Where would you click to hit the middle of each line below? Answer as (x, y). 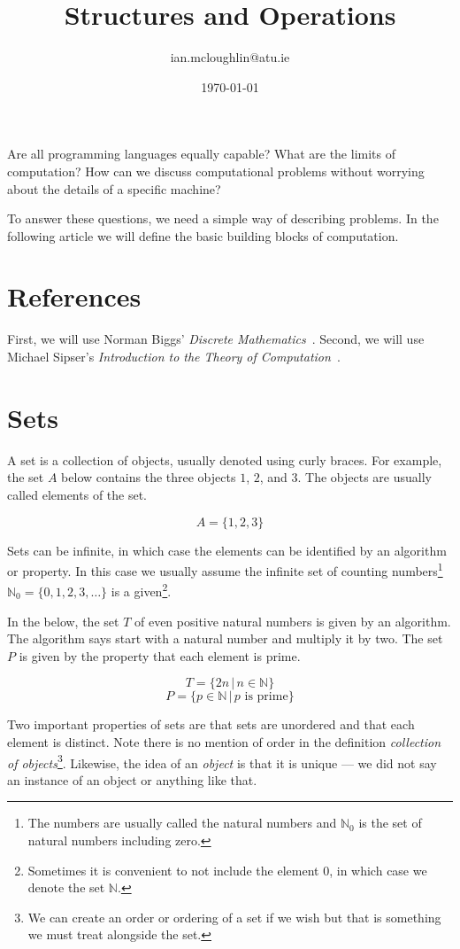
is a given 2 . (141, 590)
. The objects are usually (364, 477)
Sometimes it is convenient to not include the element (173, 870)
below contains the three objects (149, 477)
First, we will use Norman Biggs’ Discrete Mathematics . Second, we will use (216, 339)
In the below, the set (63, 621)
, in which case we (378, 870)
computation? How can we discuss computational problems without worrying (216, 171)
